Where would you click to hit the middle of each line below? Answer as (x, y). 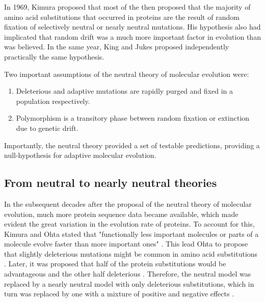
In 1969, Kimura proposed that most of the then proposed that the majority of (127, 7)
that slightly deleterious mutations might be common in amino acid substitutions (131, 253)
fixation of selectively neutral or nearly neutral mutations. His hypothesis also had (132, 27)
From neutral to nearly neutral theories (111, 183)
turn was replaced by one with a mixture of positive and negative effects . (119, 294)
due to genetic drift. (47, 128)
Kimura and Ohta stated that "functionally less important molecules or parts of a (131, 234)
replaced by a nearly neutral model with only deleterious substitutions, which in (129, 283)
